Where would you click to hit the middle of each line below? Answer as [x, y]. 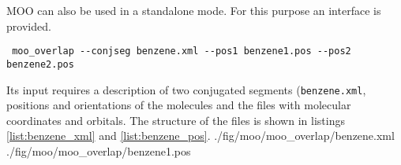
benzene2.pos [40, 64]
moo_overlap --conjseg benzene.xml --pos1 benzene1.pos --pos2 [182, 51]
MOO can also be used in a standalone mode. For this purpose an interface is [194, 10]
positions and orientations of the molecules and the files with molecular [179, 105]
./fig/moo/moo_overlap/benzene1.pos [99, 150]
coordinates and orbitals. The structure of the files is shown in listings [176, 120]
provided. [29, 26]
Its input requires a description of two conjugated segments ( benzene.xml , [186, 89]
